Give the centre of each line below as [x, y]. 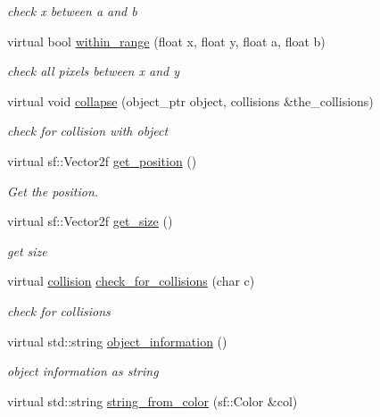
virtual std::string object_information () [117, 341]
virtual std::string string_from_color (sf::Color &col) [153, 400]
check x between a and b [72, 11]
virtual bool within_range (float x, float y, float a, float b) [166, 41]
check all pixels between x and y [93, 71]
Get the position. [53, 191]
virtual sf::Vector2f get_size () [90, 221]
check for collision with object [88, 131]
